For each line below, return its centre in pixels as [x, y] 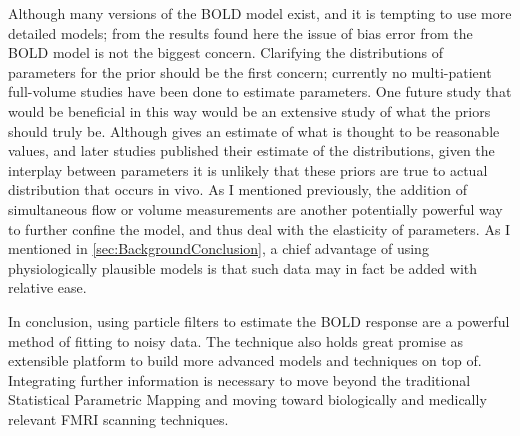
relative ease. [47, 287]
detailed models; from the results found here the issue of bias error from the [240, 32]
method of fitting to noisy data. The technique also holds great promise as [236, 340]
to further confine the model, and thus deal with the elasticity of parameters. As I [259, 228]
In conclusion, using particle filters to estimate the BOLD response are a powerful [259, 320]
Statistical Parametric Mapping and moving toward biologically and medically [247, 399]
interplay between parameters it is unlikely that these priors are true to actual [248, 169]
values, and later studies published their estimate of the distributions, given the [251, 150]
